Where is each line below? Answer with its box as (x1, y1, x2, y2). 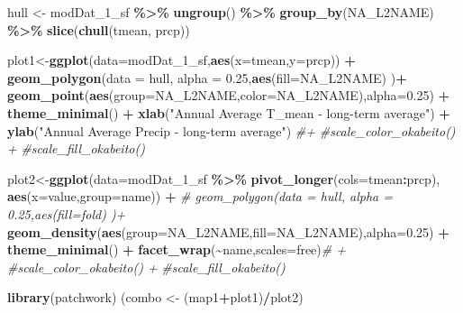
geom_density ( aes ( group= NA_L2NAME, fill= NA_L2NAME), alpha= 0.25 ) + (7, 222, 449, 241)
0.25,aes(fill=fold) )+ (7, 204, 126, 223)
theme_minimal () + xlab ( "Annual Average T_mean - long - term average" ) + (7, 103, 450, 122)
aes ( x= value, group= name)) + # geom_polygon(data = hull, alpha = (7, 187, 393, 206)
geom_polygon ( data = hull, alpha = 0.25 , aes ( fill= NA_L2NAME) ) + (7, 68, 407, 87)
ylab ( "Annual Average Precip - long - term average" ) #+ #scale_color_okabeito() (7, 121, 456, 140)
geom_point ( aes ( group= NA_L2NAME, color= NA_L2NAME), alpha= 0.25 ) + (7, 86, 450, 105)
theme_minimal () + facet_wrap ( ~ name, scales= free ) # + (7, 240, 346, 259)
